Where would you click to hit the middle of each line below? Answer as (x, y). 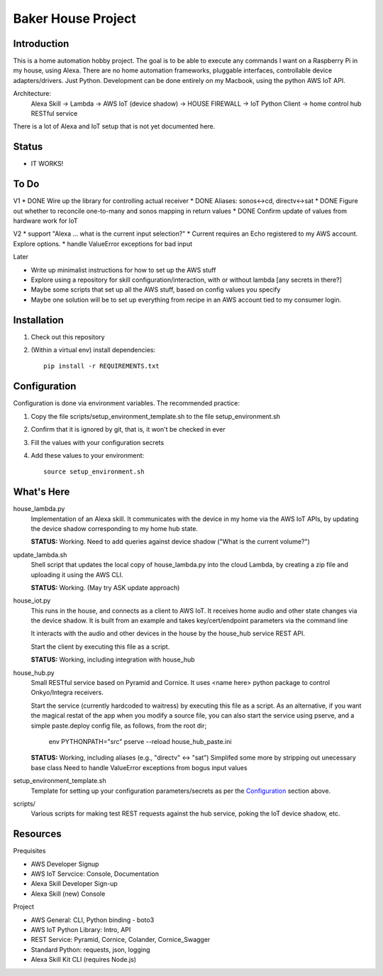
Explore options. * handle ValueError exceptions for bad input (103, 243)
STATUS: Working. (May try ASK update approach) (105, 587)
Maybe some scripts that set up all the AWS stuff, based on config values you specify (156, 290)
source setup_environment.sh (94, 472)
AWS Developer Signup (65, 864)
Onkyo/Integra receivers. (67, 693)
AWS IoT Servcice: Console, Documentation (95, 874)
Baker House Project (74, 18)
